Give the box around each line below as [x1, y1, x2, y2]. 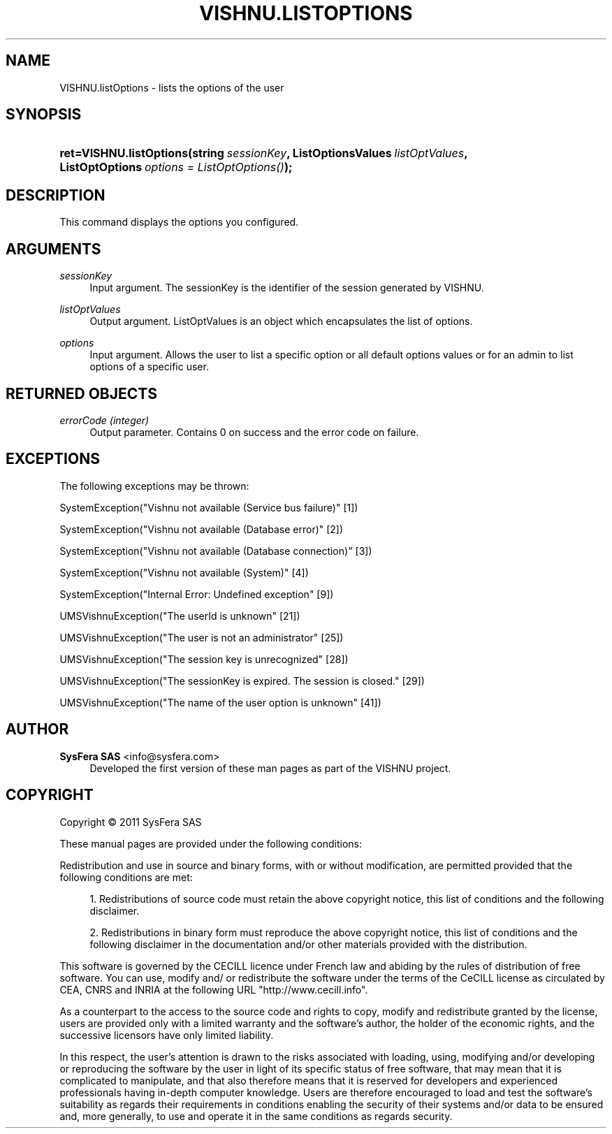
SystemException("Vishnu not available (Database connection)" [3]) [59, 544, 372, 557]
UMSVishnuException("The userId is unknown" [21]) [59, 609, 300, 622]
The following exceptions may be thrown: [59, 479, 249, 492]
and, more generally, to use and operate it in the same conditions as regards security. [59, 1110, 453, 1122]
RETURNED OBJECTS [6, 384, 157, 402]
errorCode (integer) [59, 414, 150, 426]
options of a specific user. [89, 361, 209, 373]
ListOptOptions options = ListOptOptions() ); [59, 160, 293, 175]
